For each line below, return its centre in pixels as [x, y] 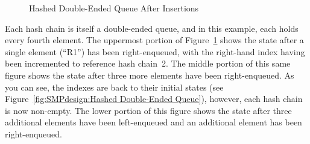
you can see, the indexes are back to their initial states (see [114, 87]
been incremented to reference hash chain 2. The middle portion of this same [148, 63]
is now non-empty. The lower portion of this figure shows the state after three [148, 110]
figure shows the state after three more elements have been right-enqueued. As [150, 75]
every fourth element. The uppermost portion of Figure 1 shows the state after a [154, 40]
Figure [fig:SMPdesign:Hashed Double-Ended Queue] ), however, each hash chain [154, 99]
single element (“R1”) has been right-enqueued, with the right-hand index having [155, 51]
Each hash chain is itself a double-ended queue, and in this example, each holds [152, 28]
